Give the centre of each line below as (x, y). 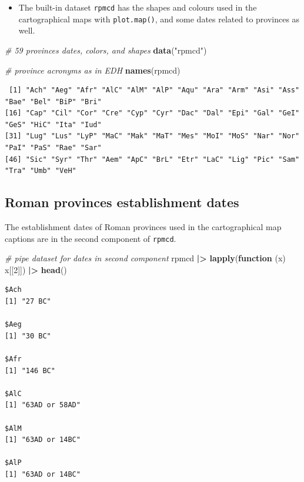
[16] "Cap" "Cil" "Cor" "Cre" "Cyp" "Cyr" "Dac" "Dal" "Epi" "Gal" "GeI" (152, 113)
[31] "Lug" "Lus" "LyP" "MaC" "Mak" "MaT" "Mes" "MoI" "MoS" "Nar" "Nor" (152, 136)
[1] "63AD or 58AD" (43, 405)
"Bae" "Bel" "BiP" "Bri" (53, 102)
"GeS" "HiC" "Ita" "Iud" (53, 124)
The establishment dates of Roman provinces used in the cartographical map (143, 227)
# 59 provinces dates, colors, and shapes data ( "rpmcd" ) (106, 50)
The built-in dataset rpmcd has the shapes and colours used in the (138, 7)
